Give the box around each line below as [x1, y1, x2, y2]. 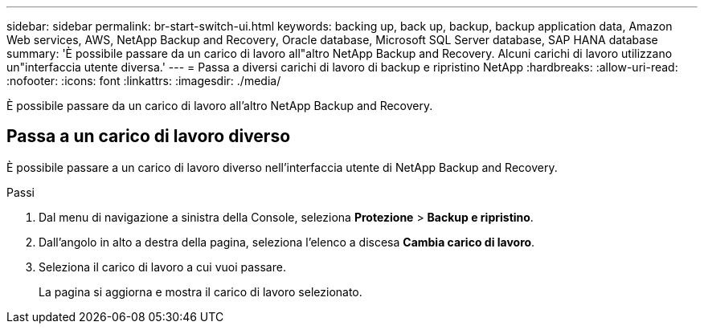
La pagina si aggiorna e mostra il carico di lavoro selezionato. [39, 284, 362, 299]
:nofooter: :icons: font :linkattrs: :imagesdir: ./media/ [6, 74, 281, 88]
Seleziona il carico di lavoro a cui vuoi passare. [39, 259, 286, 274]
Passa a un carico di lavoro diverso [6, 126, 291, 147]
